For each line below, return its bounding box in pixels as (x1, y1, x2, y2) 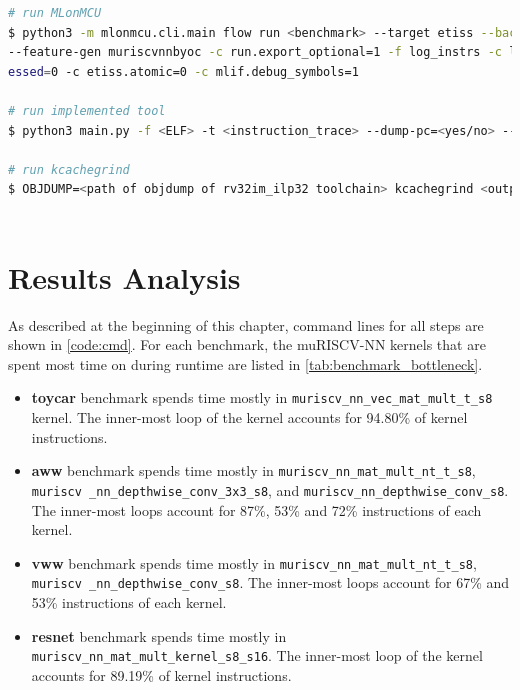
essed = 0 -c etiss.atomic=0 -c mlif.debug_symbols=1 (8, 64, 359, 79)
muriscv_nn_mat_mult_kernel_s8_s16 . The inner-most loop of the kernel (31, 645, 483, 666)
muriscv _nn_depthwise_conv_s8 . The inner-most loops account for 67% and (31, 572, 510, 593)
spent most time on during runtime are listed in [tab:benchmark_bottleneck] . (8, 353, 483, 374)
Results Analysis (8, 256, 241, 297)
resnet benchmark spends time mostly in (31, 625, 287, 646)
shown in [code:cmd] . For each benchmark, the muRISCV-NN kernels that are (8, 334, 486, 355)
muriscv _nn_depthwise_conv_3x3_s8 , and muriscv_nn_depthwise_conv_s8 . (31, 479, 509, 500)
